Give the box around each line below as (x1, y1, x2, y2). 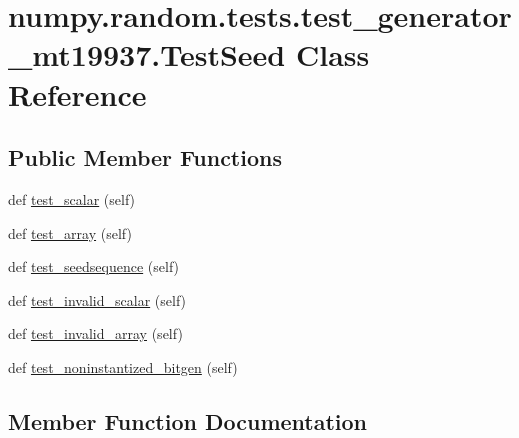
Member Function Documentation (8, 405, 368, 436)
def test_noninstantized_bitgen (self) (8, 356, 238, 377)
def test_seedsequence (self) (8, 256, 180, 277)
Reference (8, 73, 147, 114)
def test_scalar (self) (8, 188, 136, 209)
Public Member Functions (8, 142, 282, 173)
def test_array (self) (8, 222, 132, 243)
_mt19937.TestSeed (8, 34, 286, 75)
